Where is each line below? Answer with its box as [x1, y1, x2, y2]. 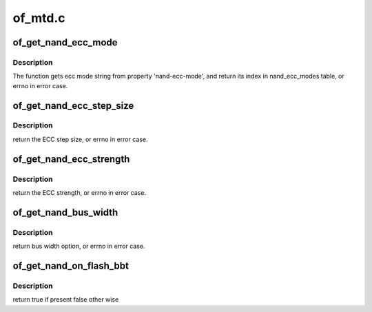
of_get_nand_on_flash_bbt [12, 260, 129, 271]
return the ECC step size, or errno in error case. [12, 135, 148, 143]
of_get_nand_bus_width [12, 207, 118, 218]
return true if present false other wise [12, 295, 119, 304]
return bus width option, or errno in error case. [12, 242, 145, 251]
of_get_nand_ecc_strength [12, 153, 130, 165]
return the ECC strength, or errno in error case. [12, 189, 147, 197]
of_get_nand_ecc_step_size [12, 100, 134, 112]
